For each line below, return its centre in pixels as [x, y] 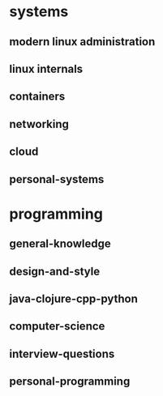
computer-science [57, 326]
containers [37, 97]
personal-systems [57, 179]
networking [39, 124]
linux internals [46, 68]
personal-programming [70, 382]
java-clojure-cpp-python [74, 298]
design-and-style [55, 271]
